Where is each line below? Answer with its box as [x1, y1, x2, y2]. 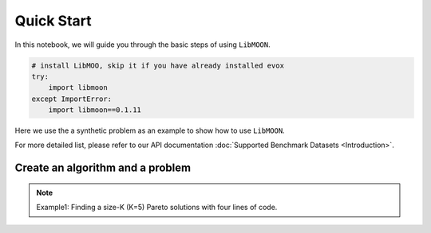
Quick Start [14, 12, 92, 29]
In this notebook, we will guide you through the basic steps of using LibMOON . [14, 40, 271, 49]
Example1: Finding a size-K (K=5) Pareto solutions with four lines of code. [36, 203, 278, 212]
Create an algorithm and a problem [14, 161, 192, 175]
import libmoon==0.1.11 [48, 106, 141, 115]
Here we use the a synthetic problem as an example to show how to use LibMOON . [14, 126, 285, 135]
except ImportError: [31, 94, 112, 103]
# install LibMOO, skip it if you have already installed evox [31, 60, 285, 70]
